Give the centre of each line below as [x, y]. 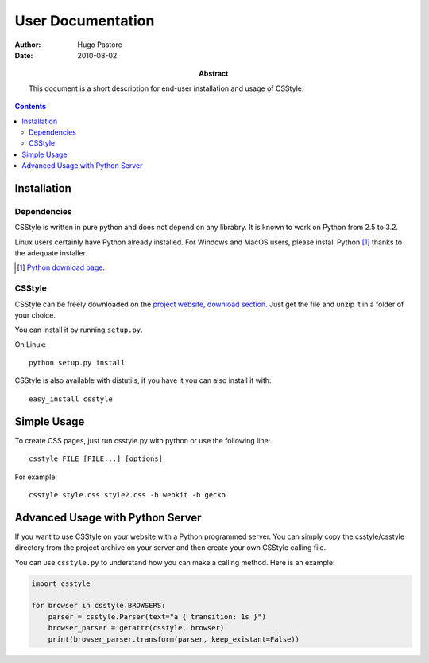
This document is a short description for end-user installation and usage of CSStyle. [166, 88]
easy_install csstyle [71, 399]
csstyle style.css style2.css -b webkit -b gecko [128, 495]
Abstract [214, 74]
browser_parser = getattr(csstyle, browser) [136, 628]
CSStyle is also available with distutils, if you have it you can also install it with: [143, 380]
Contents [31, 107]
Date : [24, 55]
